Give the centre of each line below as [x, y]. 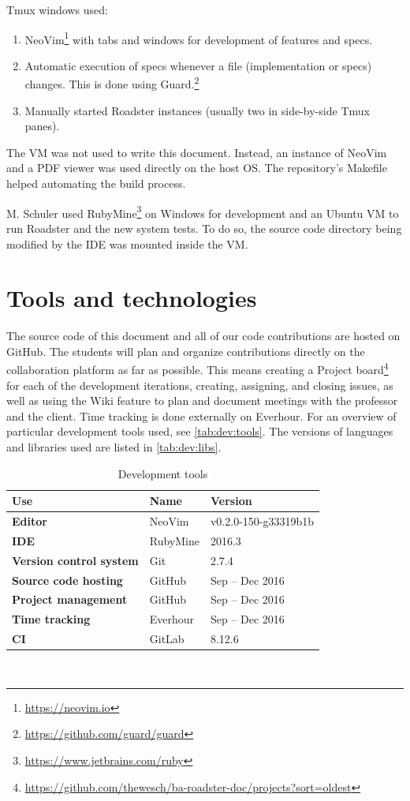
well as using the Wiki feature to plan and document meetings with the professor [202, 400]
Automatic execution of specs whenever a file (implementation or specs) [198, 65]
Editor [30, 521]
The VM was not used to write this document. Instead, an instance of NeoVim [197, 152]
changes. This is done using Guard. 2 [112, 83]
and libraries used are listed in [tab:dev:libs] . [114, 447]
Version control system [75, 560]
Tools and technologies [132, 298]
